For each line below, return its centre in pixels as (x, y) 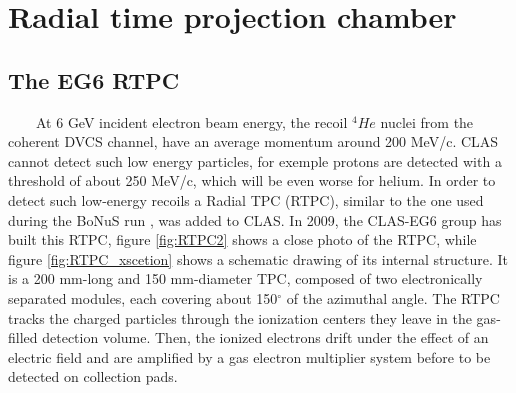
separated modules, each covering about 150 (143, 297)
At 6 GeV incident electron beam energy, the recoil (191, 121)
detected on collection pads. (93, 376)
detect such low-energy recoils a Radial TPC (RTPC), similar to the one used (246, 199)
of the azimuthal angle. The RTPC (393, 297)
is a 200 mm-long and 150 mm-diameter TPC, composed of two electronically (245, 278)
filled (23, 337)
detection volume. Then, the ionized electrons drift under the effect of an (265, 337)
